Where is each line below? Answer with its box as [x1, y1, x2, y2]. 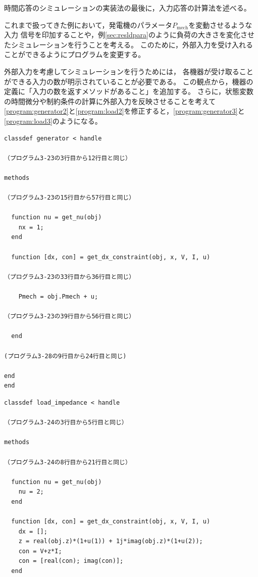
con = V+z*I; [18, 547, 62, 555]
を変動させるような [188, 19, 252, 30]
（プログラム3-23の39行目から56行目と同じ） [4, 313, 135, 320]
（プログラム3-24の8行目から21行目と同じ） [4, 458, 131, 466]
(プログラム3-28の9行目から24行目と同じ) [4, 352, 127, 360]
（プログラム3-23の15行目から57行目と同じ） [4, 194, 135, 202]
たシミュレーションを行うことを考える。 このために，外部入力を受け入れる [4, 39, 253, 50]
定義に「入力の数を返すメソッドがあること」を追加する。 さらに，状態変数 [4, 86, 253, 97]
